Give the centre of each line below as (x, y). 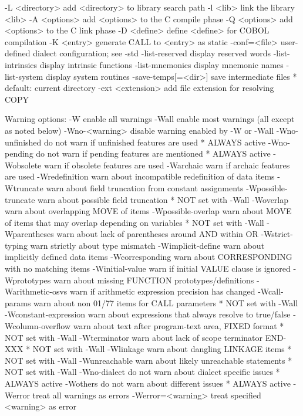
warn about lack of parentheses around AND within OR (157, 234)
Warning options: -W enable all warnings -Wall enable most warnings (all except (150, 119)
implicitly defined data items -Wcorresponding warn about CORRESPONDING (149, 257)
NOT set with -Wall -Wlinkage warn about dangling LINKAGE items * (162, 349)
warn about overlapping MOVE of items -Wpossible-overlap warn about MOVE (148, 211)
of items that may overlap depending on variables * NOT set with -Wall (134, 222)
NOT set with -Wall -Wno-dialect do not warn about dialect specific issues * (142, 372)
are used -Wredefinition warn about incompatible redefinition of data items (140, 176)
